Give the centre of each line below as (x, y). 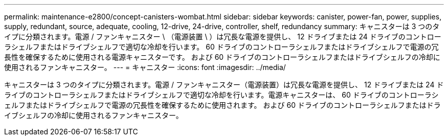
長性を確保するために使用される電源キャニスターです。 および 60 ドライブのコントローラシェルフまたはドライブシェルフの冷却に (222, 57)
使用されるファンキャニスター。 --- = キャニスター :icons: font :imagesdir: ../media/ (145, 67)
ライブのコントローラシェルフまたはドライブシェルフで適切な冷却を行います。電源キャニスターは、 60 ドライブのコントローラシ (221, 95)
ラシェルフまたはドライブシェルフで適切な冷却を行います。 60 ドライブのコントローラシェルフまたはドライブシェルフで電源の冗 (221, 47)
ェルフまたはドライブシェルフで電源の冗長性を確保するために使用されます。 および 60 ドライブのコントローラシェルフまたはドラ (222, 105)
